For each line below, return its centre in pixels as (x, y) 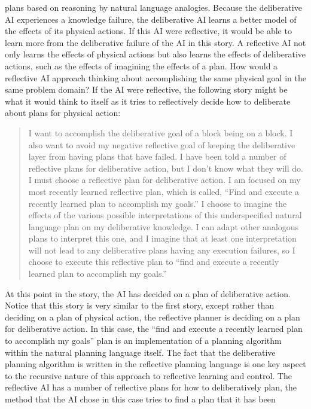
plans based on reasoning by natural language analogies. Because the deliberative (153, 7)
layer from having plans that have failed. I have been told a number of (157, 156)
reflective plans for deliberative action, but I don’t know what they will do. (166, 168)
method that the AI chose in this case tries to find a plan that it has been (140, 399)
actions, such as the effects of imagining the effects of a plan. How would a (141, 65)
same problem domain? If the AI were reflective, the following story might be (146, 89)
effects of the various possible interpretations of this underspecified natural (165, 215)
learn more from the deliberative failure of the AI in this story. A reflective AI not (155, 42)
